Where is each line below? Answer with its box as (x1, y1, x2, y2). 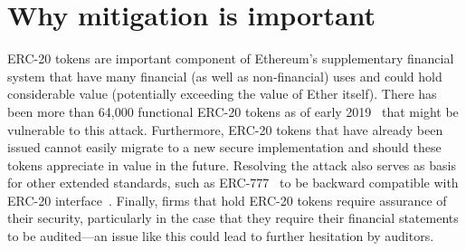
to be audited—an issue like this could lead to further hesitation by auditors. (7, 227, 434, 246)
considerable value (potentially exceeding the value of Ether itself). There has (7, 84, 437, 103)
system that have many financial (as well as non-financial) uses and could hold (7, 66, 442, 85)
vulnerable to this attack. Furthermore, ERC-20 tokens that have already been (7, 120, 443, 139)
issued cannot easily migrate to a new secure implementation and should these (7, 138, 442, 157)
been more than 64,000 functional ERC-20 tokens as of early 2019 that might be (7, 101, 459, 121)
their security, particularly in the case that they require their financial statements (7, 208, 459, 227)
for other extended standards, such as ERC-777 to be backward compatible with (7, 173, 459, 192)
